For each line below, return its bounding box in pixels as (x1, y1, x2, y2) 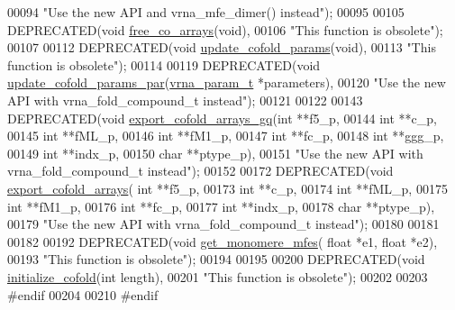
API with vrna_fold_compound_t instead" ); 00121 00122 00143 (7, 90, 363, 109)
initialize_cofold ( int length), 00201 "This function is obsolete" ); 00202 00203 (7, 267, 428, 286)
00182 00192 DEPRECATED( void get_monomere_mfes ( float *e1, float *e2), (7, 232, 438, 251)
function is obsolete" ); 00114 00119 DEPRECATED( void (7, 55, 321, 74)
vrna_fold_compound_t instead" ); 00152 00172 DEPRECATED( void (7, 161, 394, 180)
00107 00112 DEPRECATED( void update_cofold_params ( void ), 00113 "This (7, 38, 436, 57)
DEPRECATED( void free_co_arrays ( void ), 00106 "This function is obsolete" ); (7, 20, 443, 39)
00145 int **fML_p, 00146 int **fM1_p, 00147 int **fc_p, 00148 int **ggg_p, (7, 126, 444, 145)
